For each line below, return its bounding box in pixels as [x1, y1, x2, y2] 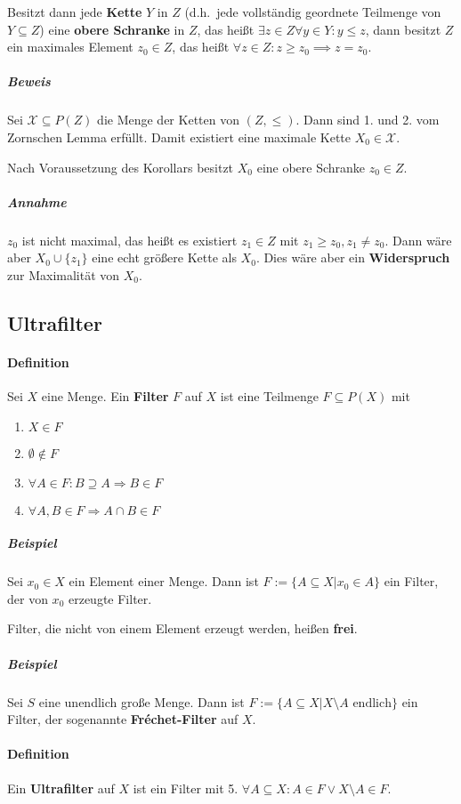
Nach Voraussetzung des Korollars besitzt [7, 157, 234, 176]
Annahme [7, 192, 67, 211]
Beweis [7, 72, 51, 91]
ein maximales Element [7, 37, 133, 56]
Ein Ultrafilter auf [7, 778, 115, 797]
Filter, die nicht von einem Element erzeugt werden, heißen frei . [7, 619, 358, 638]
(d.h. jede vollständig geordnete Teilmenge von [184, 3, 441, 20]
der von [7, 589, 48, 607]
